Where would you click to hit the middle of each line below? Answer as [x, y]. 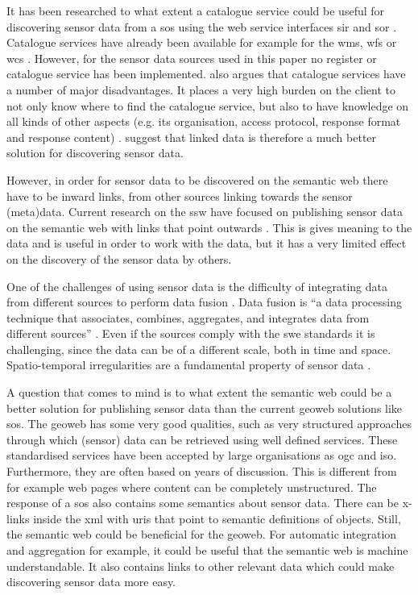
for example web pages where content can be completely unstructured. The [192, 487]
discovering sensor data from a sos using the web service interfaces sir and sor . [202, 26]
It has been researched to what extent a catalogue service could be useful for [196, 10]
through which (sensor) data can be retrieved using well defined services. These [202, 439]
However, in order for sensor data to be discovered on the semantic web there [197, 179]
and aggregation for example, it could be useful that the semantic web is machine [207, 550]
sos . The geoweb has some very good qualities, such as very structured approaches [209, 424]
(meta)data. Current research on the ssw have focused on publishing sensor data [205, 212]
